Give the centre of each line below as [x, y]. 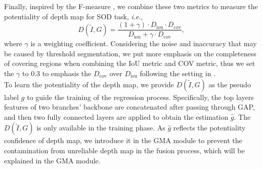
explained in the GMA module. [52, 160]
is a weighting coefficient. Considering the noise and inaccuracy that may [144, 43]
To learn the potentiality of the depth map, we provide [89, 84]
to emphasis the [67, 73]
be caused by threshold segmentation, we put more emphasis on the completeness [130, 53]
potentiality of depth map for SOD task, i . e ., [74, 16]
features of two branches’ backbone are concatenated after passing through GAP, [129, 107]
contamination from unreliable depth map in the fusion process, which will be [124, 150]
